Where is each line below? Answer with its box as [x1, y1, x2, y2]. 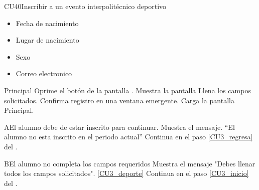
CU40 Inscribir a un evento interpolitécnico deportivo [4, 1, 167, 11]
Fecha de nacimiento [16, 18, 79, 28]
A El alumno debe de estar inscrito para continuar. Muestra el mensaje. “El [4, 121, 235, 132]
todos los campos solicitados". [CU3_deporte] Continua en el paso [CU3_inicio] [4, 168, 249, 178]
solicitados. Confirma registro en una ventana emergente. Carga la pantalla [4, 95, 234, 105]
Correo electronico [16, 68, 72, 79]
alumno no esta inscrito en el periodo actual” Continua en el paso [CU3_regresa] [4, 131, 253, 142]
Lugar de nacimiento [16, 35, 79, 45]
